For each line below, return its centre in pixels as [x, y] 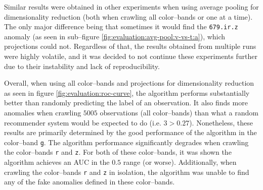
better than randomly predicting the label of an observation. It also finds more [126, 103]
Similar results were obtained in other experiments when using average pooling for [131, 7]
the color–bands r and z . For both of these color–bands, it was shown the [118, 152]
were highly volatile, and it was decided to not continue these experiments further [131, 56]
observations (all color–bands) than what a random [179, 112]
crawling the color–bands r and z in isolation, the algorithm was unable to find [127, 172]
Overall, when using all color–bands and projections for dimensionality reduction [129, 83]
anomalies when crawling [43, 112]
